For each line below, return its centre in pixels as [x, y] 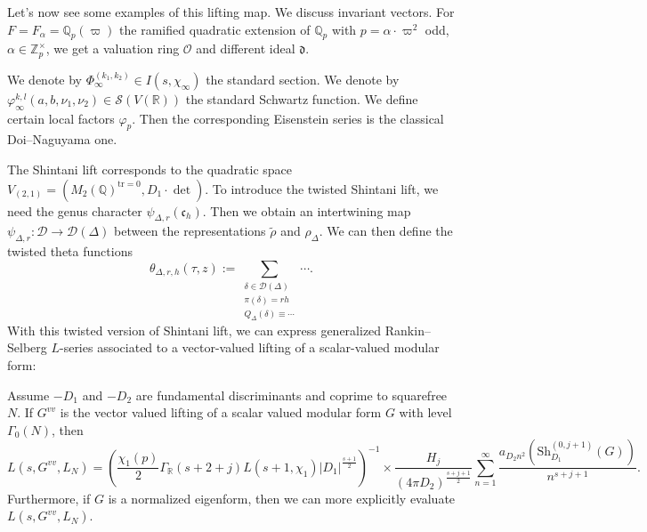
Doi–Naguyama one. [62, 139]
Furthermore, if [49, 498]
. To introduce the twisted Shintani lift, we [322, 188]
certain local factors [61, 118]
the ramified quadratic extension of [215, 29]
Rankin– [408, 330]
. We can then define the [386, 231]
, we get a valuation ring [113, 48]
